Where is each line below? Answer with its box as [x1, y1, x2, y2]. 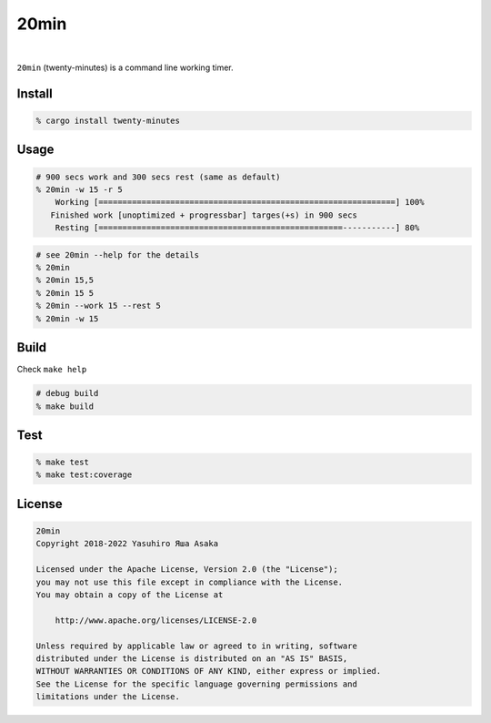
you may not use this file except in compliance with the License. [35, 576, 344, 587]
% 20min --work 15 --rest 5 [35, 300, 161, 311]
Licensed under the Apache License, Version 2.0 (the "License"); [35, 565, 338, 575]
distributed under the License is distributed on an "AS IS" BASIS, [35, 653, 348, 664]
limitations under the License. [35, 692, 181, 702]
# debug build [35, 388, 99, 399]
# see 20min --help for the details [35, 249, 200, 260]
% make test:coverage [35, 470, 133, 480]
